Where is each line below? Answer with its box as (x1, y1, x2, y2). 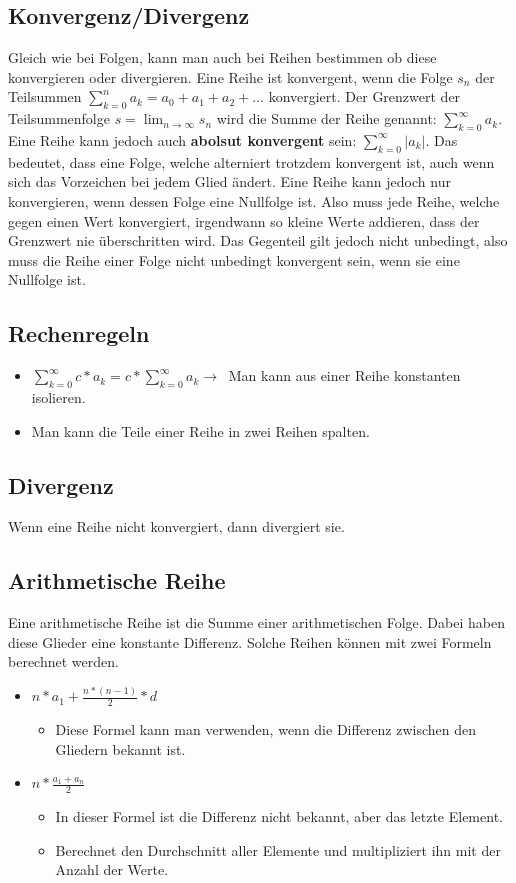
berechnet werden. (8, 651, 119, 672)
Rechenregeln (8, 318, 150, 349)
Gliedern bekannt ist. (55, 738, 186, 759)
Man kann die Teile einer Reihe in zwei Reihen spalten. (31, 420, 370, 441)
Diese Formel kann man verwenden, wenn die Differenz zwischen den (55, 719, 477, 740)
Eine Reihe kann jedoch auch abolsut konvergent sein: (8, 129, 357, 150)
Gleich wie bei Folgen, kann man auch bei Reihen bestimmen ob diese (8, 47, 437, 68)
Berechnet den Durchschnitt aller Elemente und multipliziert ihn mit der (55, 839, 501, 860)
